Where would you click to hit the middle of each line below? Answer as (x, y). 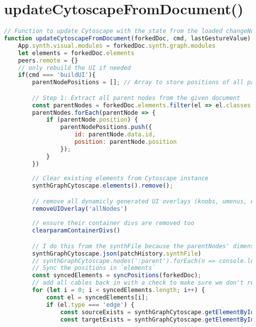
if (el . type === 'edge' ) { (90, 305)
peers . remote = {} (48, 60)
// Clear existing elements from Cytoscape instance (120, 179)
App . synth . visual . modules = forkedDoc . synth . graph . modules (117, 46)
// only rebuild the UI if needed (74, 68)
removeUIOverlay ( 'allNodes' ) (80, 209)
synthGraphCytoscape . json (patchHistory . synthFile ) (117, 253)
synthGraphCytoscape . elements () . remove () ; (103, 186)
